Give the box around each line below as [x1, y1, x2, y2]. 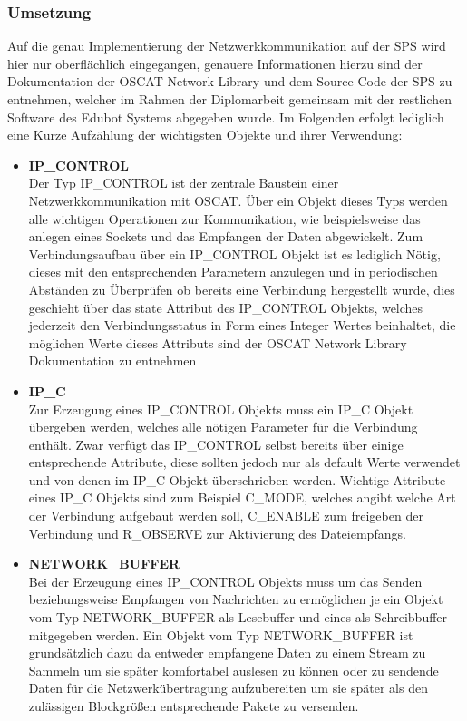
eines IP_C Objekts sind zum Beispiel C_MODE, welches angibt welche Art [28, 488, 456, 507]
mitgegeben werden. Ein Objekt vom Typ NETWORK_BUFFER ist [28, 625, 413, 644]
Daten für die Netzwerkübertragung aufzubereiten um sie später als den [28, 678, 428, 697]
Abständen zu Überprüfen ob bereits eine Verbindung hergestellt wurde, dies [28, 279, 455, 298]
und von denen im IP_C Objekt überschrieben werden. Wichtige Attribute [28, 470, 446, 489]
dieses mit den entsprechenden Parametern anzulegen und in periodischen [28, 262, 438, 281]
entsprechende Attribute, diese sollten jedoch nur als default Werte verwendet [28, 453, 461, 472]
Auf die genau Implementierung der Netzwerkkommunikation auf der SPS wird [7, 36, 446, 55]
